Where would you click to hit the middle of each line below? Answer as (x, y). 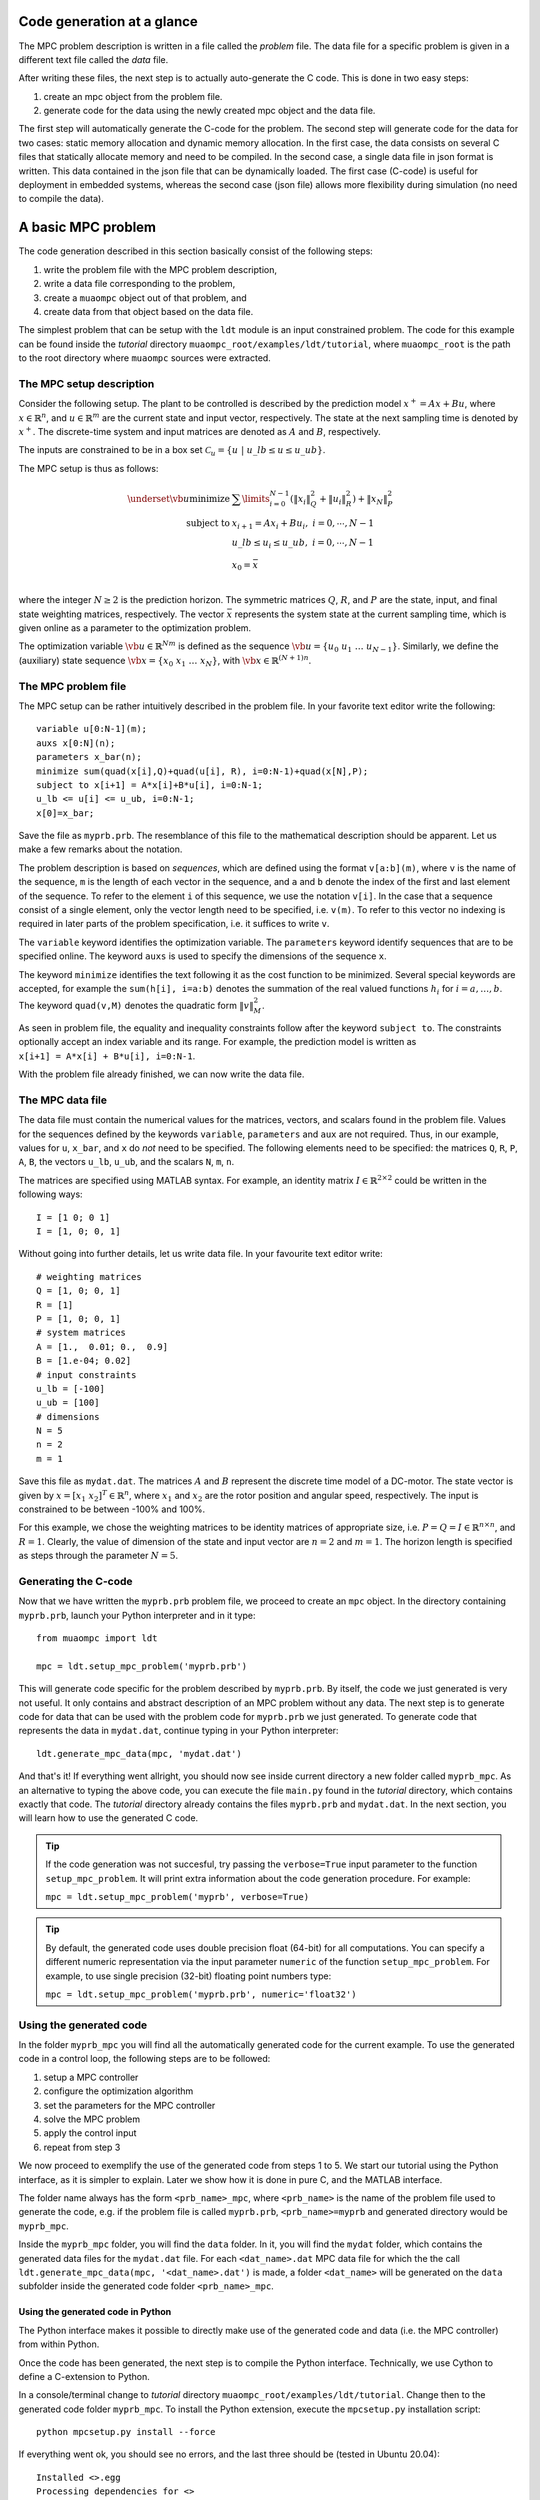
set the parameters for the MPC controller (129, 2105)
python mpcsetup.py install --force (126, 2432)
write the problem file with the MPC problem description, (160, 269)
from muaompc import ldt (97, 1638)
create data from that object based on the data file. (148, 311)
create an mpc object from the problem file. (133, 96)
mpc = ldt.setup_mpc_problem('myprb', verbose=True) (177, 1896)
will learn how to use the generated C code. (108, 1818)
